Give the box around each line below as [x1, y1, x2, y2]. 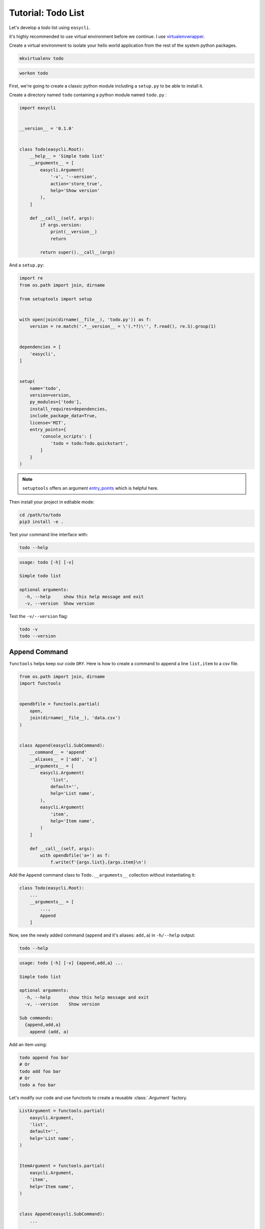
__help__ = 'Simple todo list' [29, 153, 105, 159]
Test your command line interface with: [9, 531, 88, 538]
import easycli [19, 105, 56, 111]
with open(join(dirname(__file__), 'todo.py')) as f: [19, 317, 152, 322]
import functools [19, 681, 61, 686]
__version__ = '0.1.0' [19, 126, 74, 131]
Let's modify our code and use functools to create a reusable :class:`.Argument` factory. [9, 1095, 187, 1101]
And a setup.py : [9, 262, 44, 268]
